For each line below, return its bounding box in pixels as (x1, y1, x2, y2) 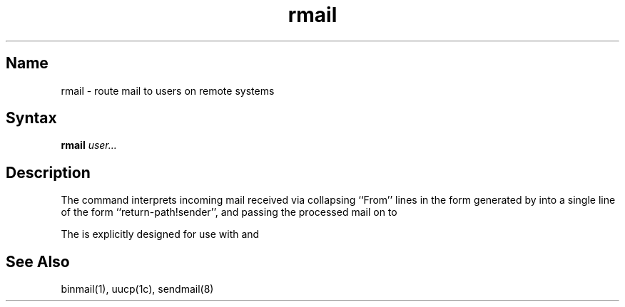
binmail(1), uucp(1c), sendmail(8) (61, 283, 214, 296)
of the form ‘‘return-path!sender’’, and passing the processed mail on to (61, 206, 397, 219)
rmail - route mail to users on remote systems (61, 84, 275, 97)
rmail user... (61, 139, 117, 152)
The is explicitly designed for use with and (61, 228, 260, 241)
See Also (6, 252, 70, 271)
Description (6, 163, 91, 182)
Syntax (6, 109, 57, 128)
